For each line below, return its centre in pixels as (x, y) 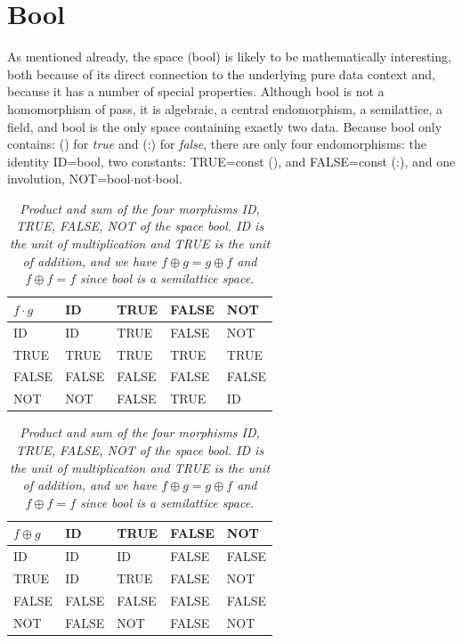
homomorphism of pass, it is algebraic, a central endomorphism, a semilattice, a (225, 108)
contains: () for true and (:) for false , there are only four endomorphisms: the (217, 144)
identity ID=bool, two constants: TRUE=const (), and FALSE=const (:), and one (231, 161)
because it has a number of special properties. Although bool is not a (196, 91)
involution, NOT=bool (69, 179)
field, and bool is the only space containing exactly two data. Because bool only (225, 126)
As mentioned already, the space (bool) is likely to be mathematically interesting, (229, 57)
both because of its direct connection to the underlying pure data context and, (221, 73)
